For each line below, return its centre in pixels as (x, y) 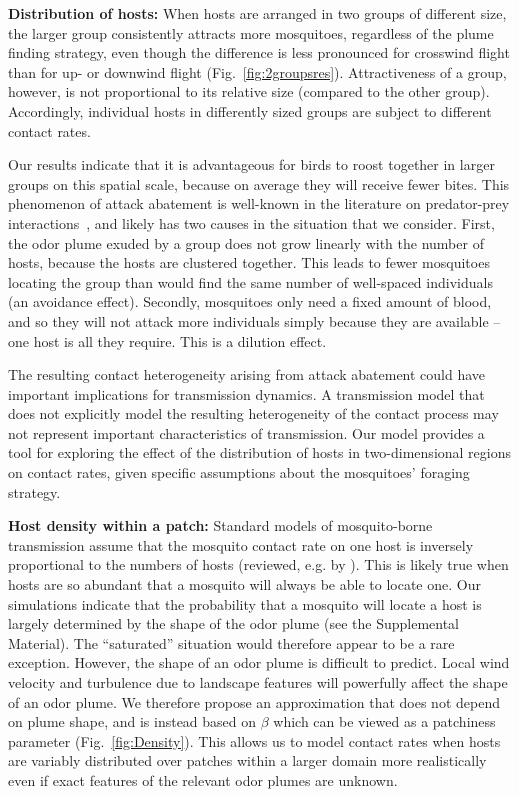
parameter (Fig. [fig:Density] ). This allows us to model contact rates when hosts (254, 740)
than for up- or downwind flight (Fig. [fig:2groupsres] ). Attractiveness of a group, (257, 71)
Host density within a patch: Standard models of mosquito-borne (220, 525)
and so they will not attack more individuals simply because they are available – (254, 320)
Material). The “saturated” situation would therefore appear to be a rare (231, 642)
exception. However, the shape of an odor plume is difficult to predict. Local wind (259, 662)
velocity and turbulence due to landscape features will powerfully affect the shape (258, 682)
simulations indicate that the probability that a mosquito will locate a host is (245, 603)
